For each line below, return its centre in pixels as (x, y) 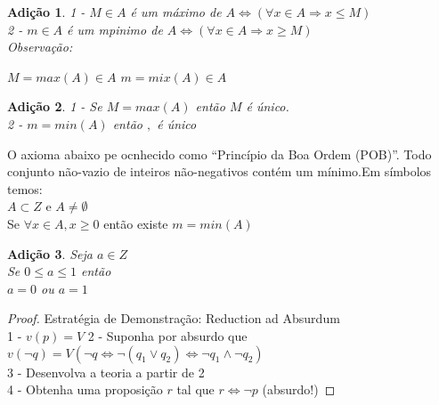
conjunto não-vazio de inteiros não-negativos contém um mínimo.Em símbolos (219, 171)
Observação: (40, 47)
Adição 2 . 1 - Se (55, 106)
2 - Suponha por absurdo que (167, 335)
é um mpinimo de (115, 29)
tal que (195, 389)
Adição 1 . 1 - (46, 12)
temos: (25, 188)
